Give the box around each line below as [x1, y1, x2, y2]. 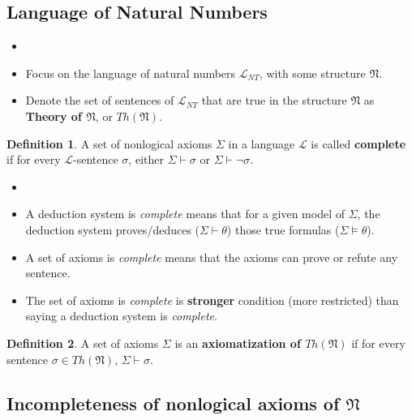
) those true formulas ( [226, 221, 340, 238]
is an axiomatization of [174, 334, 301, 351]
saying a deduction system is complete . [25, 307, 217, 324]
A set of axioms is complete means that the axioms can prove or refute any [25, 248, 398, 265]
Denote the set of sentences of [25, 92, 174, 109]
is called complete [311, 135, 406, 152]
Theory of [25, 107, 82, 124]
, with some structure [259, 64, 366, 81]
